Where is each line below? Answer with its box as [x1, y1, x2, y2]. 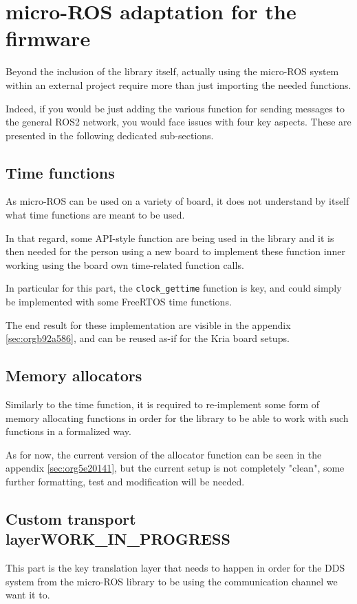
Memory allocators [6, 365, 142, 386]
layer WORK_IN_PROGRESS [6, 528, 230, 550]
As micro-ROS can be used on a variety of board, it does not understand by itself [6, 194, 349, 208]
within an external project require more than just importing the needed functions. [6, 77, 351, 92]
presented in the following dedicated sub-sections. [6, 128, 214, 142]
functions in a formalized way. [6, 424, 131, 439]
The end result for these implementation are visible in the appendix [6, 317, 291, 332]
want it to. [6, 587, 50, 602]
